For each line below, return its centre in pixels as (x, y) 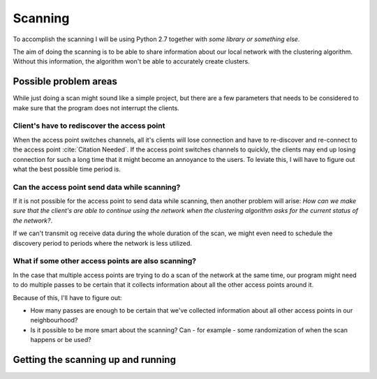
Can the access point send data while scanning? (97, 187)
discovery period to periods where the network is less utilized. (102, 243)
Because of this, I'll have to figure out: (67, 297)
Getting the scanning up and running (94, 359)
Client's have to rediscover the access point (89, 126)
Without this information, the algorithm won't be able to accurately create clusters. (132, 61)
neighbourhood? (54, 320)
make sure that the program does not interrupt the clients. (96, 107)
